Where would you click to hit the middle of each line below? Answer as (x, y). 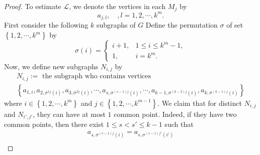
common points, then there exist (54, 124)
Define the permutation (182, 25)
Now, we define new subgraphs (51, 66)
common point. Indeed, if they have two (175, 114)
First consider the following (46, 25)
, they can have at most (69, 114)
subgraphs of (116, 25)
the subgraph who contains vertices (97, 76)
